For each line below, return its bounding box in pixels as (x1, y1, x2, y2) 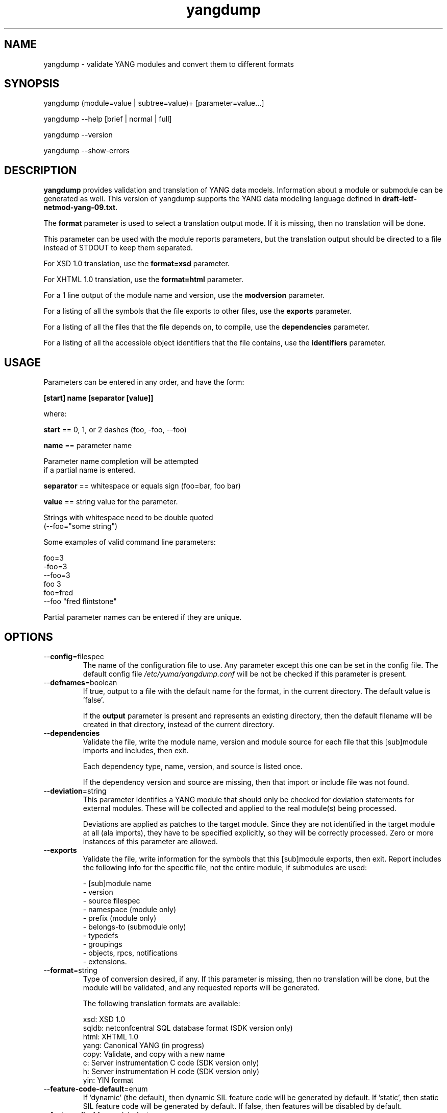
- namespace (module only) (83, 905, 176, 914)
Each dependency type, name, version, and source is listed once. (83, 761, 303, 771)
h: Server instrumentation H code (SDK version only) (83, 1066, 260, 1076)
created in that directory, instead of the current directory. (83, 720, 275, 729)
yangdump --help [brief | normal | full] (43, 114, 172, 124)
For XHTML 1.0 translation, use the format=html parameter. (43, 275, 244, 284)
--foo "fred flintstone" (43, 597, 117, 606)
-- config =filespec (43, 652, 104, 661)
